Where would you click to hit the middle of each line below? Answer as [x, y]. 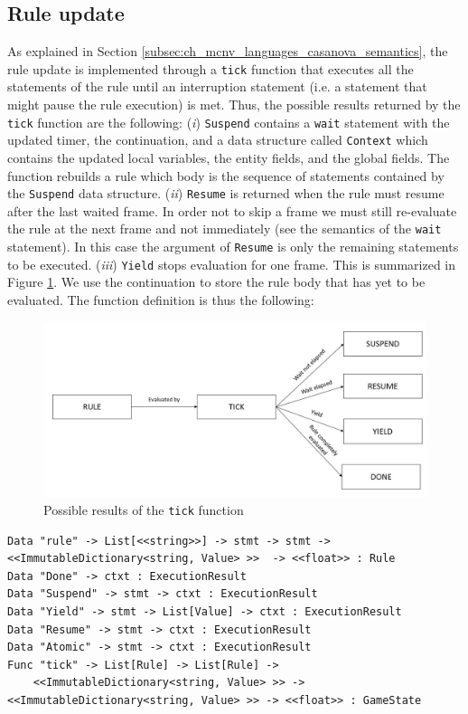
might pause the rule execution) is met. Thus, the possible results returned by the [234, 105]
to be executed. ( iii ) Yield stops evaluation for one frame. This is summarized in [232, 264]
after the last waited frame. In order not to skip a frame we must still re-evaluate [232, 210]
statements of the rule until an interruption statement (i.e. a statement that [217, 86]
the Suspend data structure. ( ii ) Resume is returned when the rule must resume [226, 193]
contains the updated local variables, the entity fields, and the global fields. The [229, 157]
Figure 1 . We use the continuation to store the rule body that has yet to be [216, 282]
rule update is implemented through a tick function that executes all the [211, 68]
